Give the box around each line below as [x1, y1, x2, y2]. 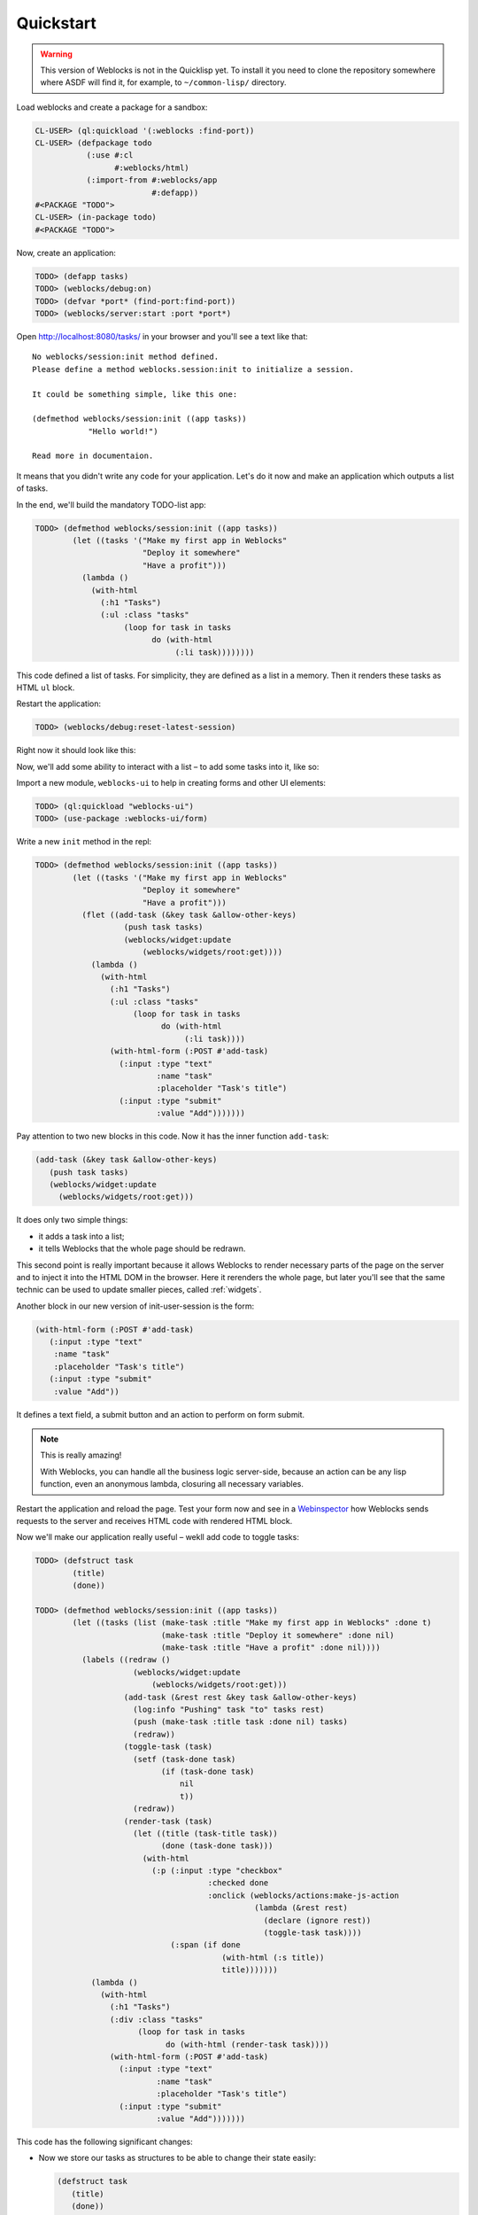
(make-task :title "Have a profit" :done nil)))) [160, 1643, 381, 1652]
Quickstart [16, 13, 97, 33]
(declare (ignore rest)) [263, 1915, 372, 1925]
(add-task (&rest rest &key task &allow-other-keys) [123, 1692, 358, 1702]
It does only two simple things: [16, 1215, 128, 1225]
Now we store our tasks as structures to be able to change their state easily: [38, 2153, 317, 2164]
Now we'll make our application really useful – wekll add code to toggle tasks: [16, 1532, 300, 1543]
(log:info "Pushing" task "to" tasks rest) [133, 1705, 325, 1714]
